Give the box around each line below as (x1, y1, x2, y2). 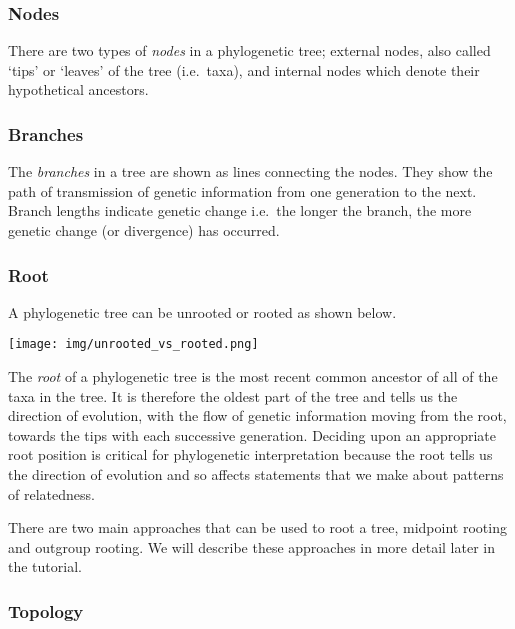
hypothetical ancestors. (8, 79, 149, 100)
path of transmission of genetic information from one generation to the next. (8, 180, 477, 201)
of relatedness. (8, 483, 95, 504)
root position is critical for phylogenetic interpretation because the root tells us (8, 444, 493, 465)
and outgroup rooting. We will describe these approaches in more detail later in (8, 536, 495, 557)
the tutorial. (8, 556, 82, 577)
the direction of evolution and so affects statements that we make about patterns (8, 464, 504, 485)
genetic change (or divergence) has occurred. (8, 220, 280, 240)
